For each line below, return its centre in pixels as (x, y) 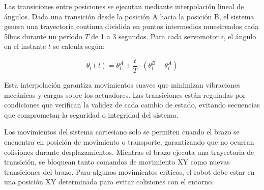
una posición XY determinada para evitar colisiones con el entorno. (109, 182)
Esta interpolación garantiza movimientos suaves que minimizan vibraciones (122, 85)
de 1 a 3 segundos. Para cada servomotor (155, 36)
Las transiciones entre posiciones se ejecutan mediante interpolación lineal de (124, 6)
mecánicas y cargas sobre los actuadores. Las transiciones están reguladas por (125, 94)
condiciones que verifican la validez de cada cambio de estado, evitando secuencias (132, 105)
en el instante (25, 46)
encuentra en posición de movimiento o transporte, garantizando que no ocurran (129, 142)
